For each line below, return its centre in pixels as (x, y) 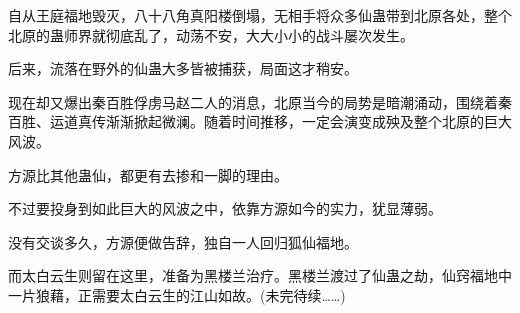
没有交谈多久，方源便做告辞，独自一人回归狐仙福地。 (183, 241)
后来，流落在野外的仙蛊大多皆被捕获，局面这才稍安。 (183, 68)
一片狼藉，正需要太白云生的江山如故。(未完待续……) (177, 294)
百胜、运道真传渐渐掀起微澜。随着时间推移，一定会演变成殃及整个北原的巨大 (260, 121)
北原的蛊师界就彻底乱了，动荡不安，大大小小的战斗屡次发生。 (211, 34)
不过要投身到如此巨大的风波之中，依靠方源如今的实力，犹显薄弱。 (225, 208)
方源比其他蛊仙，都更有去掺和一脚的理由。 (148, 174)
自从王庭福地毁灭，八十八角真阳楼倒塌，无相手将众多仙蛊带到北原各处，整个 (260, 15)
